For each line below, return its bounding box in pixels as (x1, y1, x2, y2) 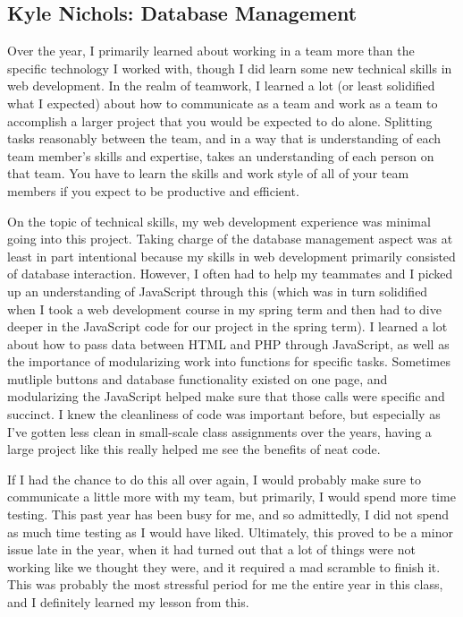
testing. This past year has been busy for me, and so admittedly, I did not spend (7, 505, 450, 524)
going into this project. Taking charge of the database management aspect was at (7, 229, 453, 248)
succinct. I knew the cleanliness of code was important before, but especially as (7, 405, 441, 424)
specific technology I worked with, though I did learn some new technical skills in (7, 58, 452, 77)
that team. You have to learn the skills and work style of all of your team (7, 164, 409, 183)
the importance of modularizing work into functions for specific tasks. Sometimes (7, 352, 450, 371)
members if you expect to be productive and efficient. (7, 181, 299, 200)
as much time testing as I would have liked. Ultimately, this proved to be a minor (7, 522, 453, 541)
